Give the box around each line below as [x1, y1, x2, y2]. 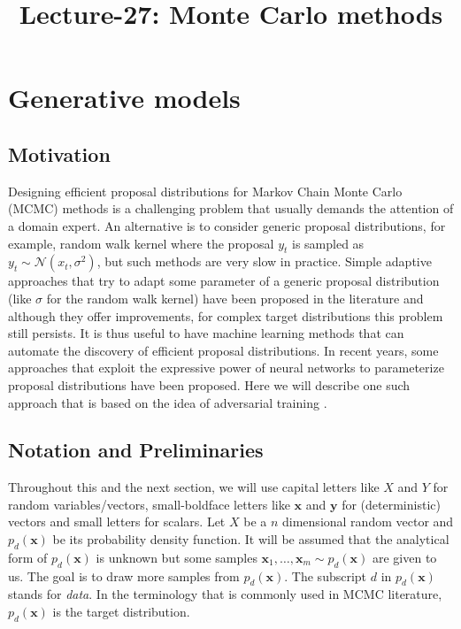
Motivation [8, 140, 111, 167]
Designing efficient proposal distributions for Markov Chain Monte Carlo [8, 181, 403, 200]
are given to [372, 548, 437, 566]
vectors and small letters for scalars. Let [8, 512, 226, 531]
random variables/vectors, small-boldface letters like [8, 495, 290, 513]
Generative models [8, 80, 241, 116]
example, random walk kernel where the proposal [8, 234, 274, 252]
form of [8, 548, 48, 566]
